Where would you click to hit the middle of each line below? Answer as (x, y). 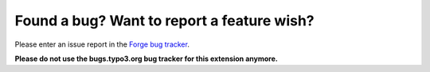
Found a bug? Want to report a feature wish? (164, 21)
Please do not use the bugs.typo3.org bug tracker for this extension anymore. (146, 59)
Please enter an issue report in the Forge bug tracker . (102, 44)
